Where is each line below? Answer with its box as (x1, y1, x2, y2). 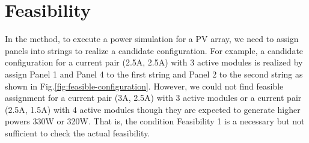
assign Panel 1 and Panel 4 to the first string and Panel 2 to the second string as (5, 67, 303, 80)
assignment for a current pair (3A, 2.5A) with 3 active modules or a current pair (5, 91, 302, 104)
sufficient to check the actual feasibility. (5, 126, 150, 139)
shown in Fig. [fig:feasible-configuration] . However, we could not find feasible (5, 79, 284, 92)
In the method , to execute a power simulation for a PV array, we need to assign (5, 32, 299, 45)
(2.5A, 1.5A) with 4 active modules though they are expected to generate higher (5, 103, 301, 115)
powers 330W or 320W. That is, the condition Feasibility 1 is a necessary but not (5, 115, 305, 127)
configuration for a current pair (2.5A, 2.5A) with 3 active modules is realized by (5, 56, 303, 68)
